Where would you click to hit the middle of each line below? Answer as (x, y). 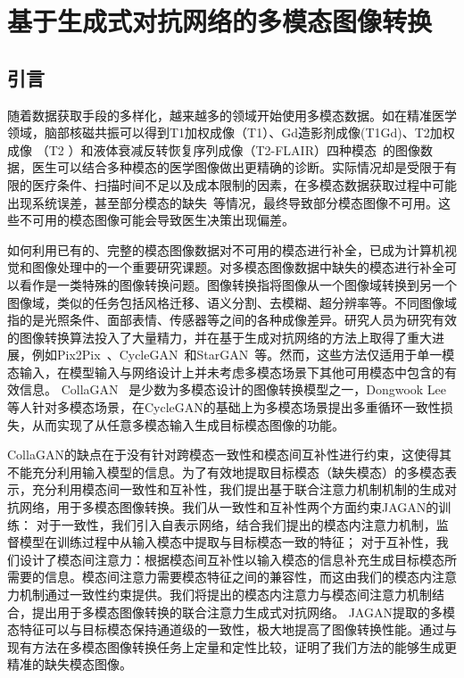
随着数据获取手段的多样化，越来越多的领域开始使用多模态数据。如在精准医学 (232, 115)
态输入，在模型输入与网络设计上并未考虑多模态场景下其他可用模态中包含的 (226, 372)
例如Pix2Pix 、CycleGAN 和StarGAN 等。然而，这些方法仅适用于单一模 (243, 355)
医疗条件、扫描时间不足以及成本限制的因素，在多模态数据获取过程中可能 (244, 184)
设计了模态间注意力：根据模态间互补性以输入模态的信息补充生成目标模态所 (238, 559)
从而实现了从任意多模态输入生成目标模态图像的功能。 (188, 424)
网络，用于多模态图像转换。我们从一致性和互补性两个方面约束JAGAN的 (229, 507)
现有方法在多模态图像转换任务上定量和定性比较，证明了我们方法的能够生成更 (232, 646)
